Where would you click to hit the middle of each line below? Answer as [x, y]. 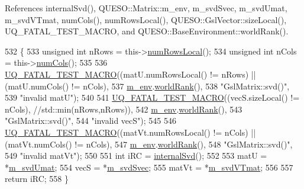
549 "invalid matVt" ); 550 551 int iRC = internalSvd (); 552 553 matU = [136, 156]
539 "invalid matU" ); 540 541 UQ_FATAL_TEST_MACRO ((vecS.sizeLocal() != [152, 97]
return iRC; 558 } [37, 179]
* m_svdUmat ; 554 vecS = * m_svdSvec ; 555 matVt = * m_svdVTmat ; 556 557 [149, 167]
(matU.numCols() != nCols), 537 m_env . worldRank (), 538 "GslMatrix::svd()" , [147, 86]
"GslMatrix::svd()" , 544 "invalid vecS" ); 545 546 [90, 121]
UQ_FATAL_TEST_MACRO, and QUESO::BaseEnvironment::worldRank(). [147, 31]
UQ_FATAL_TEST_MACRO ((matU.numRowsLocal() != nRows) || [130, 74]
